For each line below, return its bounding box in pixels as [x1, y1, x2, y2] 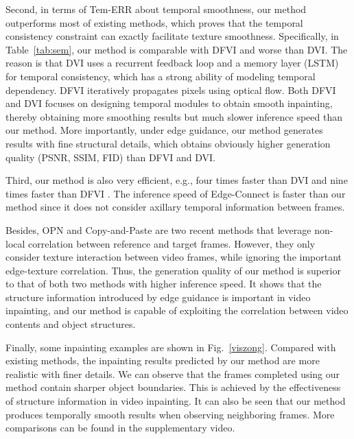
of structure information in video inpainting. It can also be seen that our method [5, 394, 346, 408]
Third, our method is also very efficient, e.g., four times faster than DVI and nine [5, 173, 348, 187]
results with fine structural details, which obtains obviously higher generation [5, 136, 331, 150]
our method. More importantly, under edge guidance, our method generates [5, 123, 323, 137]
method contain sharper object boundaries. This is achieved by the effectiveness [5, 380, 341, 394]
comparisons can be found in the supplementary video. [5, 420, 235, 435]
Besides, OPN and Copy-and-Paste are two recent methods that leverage [5, 222, 311, 237]
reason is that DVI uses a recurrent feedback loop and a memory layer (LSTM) [5, 56, 339, 70]
